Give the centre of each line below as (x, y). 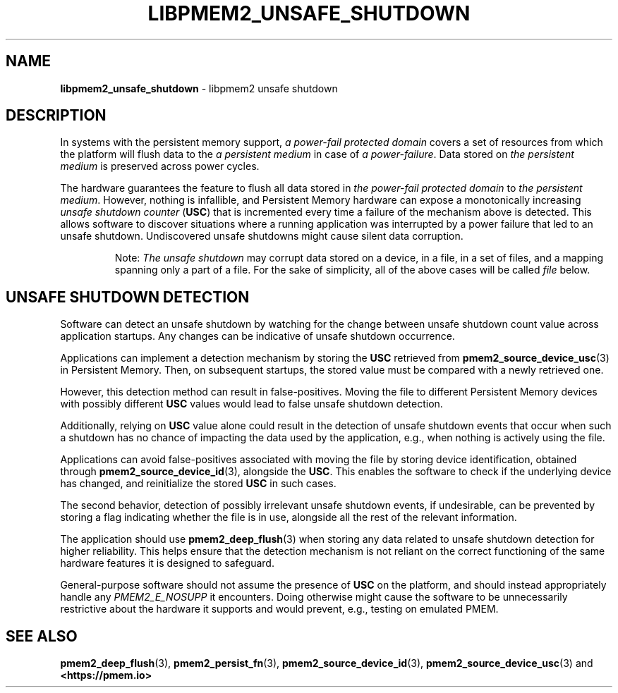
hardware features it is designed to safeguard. (167, 563)
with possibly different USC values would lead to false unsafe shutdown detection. (252, 404)
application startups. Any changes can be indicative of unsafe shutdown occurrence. (257, 336)
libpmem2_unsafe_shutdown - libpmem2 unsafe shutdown (199, 88)
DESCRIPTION (56, 116)
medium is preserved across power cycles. (160, 166)
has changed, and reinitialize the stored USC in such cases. (198, 484)
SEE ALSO (42, 636)
